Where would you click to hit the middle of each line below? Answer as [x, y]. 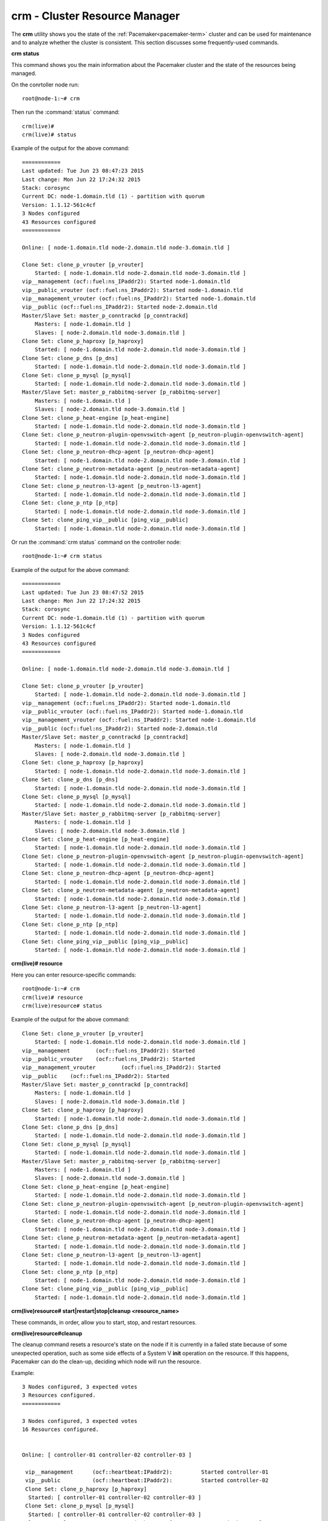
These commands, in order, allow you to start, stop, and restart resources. [104, 1322]
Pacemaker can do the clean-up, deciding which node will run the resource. [106, 1362]
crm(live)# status [50, 135]
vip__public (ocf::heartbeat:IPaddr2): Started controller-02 [147, 1481]
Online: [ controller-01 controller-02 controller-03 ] [107, 1455]
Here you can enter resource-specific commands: [74, 975]
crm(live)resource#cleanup [47, 1334]
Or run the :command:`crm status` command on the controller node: [96, 542]
